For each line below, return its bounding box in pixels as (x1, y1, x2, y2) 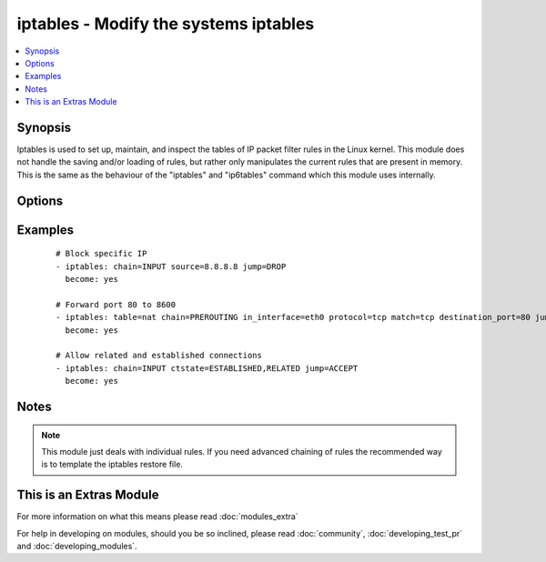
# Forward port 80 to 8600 (56, 299, 177, 309)
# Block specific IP (56, 248, 147, 259)
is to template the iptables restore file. (41, 459, 184, 470)
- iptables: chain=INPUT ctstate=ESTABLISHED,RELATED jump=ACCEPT (56, 363, 359, 373)
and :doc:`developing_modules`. (16, 541, 137, 551)
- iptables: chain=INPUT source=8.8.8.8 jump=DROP (56, 261, 287, 272)
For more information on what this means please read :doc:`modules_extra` (16, 511, 299, 522)
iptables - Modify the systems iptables (16, 14, 315, 34)
